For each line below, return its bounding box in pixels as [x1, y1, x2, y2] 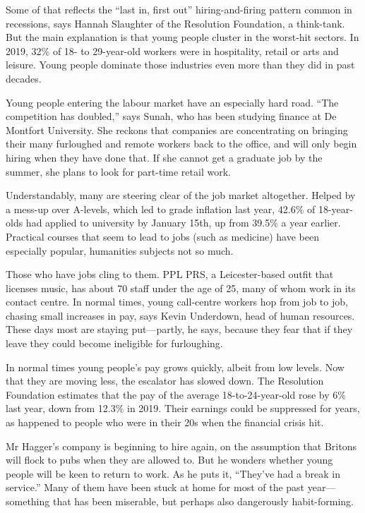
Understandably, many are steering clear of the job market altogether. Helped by [6, 188, 356, 203]
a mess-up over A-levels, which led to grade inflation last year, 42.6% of [6, 201, 316, 216]
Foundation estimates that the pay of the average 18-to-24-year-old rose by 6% [6, 387, 346, 402]
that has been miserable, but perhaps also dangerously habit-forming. [52, 494, 354, 508]
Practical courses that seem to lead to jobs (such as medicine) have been [6, 229, 319, 243]
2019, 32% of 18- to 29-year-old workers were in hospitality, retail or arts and [6, 43, 339, 58]
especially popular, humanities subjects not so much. [6, 243, 234, 258]
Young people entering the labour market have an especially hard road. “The [6, 95, 339, 109]
